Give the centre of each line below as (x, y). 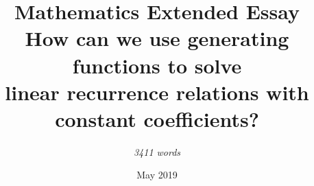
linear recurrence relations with (157, 92)
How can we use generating (157, 38)
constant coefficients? (157, 118)
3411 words (157, 151)
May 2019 (157, 175)
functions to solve (157, 65)
